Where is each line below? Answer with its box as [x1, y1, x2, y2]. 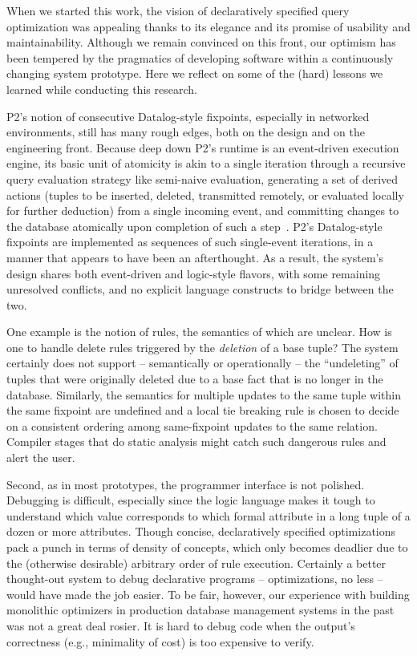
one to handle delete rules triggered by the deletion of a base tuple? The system [6, 338, 399, 355]
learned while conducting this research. [6, 80, 197, 97]
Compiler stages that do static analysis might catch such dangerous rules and [6, 433, 387, 450]
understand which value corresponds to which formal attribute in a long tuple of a [6, 507, 411, 524]
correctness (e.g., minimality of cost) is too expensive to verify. [6, 633, 314, 650]
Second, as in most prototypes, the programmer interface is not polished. [6, 476, 365, 492]
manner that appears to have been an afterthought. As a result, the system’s [6, 249, 383, 265]
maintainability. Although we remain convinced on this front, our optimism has [6, 34, 396, 51]
